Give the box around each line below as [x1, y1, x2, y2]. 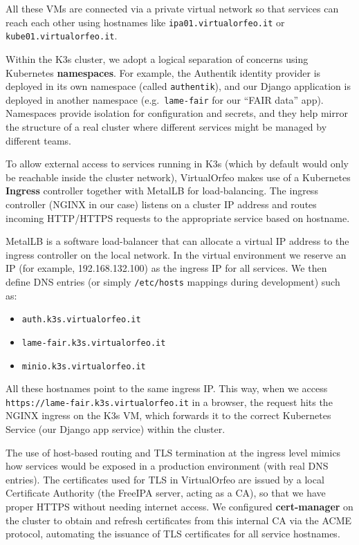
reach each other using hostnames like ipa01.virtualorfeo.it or [6, 15, 285, 29]
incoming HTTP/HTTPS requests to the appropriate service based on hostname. [6, 210, 350, 225]
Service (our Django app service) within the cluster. [6, 422, 225, 436]
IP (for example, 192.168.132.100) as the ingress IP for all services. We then [6, 261, 327, 275]
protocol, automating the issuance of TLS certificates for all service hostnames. [6, 526, 340, 541]
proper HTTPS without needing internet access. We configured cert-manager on [6, 499, 353, 513]
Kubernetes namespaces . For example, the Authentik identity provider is [6, 65, 321, 80]
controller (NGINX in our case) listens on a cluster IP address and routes [6, 196, 317, 211]
